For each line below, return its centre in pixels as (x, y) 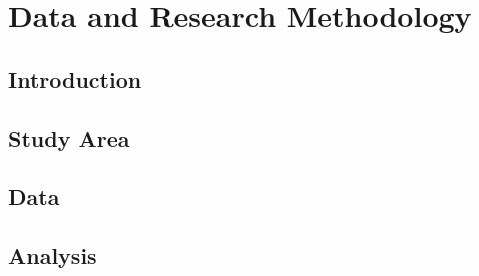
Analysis (52, 255)
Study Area (69, 137)
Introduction (75, 78)
